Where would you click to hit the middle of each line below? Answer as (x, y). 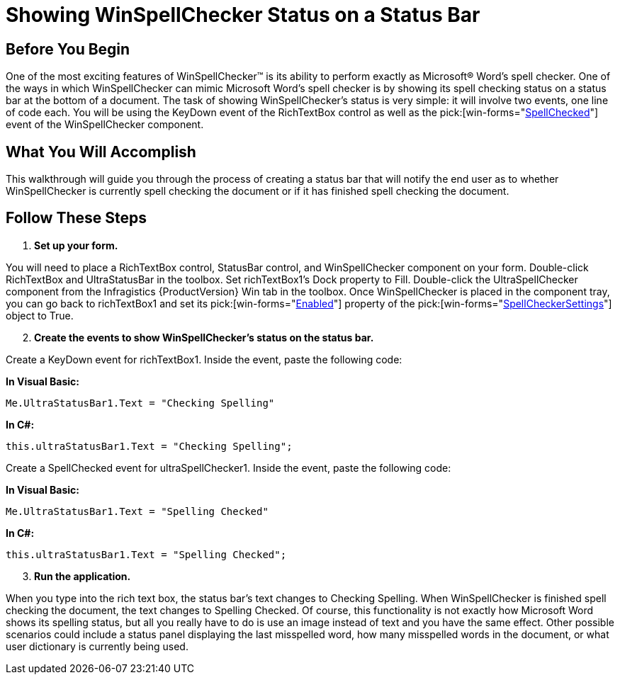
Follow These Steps (76, 218)
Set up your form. (76, 245)
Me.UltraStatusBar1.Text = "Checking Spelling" (140, 403)
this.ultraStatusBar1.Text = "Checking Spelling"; (149, 446)
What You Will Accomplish (101, 152)
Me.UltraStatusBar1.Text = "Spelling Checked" (137, 511)
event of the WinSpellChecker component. (105, 125)
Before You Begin (68, 49)
